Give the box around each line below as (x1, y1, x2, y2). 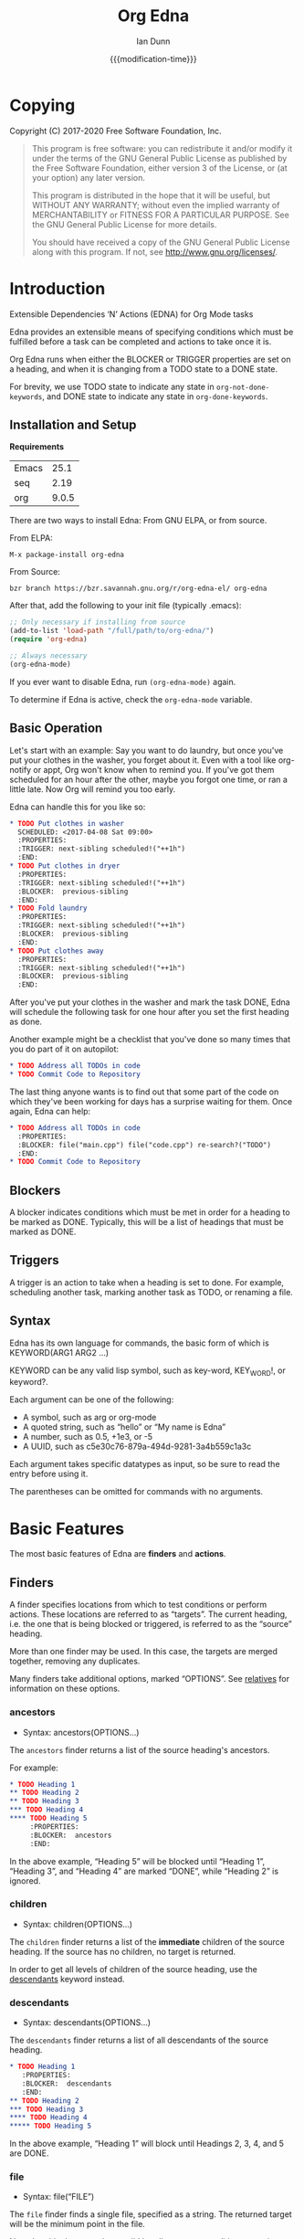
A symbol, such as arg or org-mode (22, 1412, 157, 1423)
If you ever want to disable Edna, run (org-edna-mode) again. (9, 676, 236, 687)
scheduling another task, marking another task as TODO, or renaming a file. (9, 1286, 294, 1297)
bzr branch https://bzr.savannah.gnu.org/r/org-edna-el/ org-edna (9, 584, 267, 594)
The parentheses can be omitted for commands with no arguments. (9, 1486, 263, 1497)
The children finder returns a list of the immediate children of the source (9, 1936, 286, 1947)
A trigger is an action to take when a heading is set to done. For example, (9, 1276, 285, 1288)
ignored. (9, 1875, 41, 1886)
